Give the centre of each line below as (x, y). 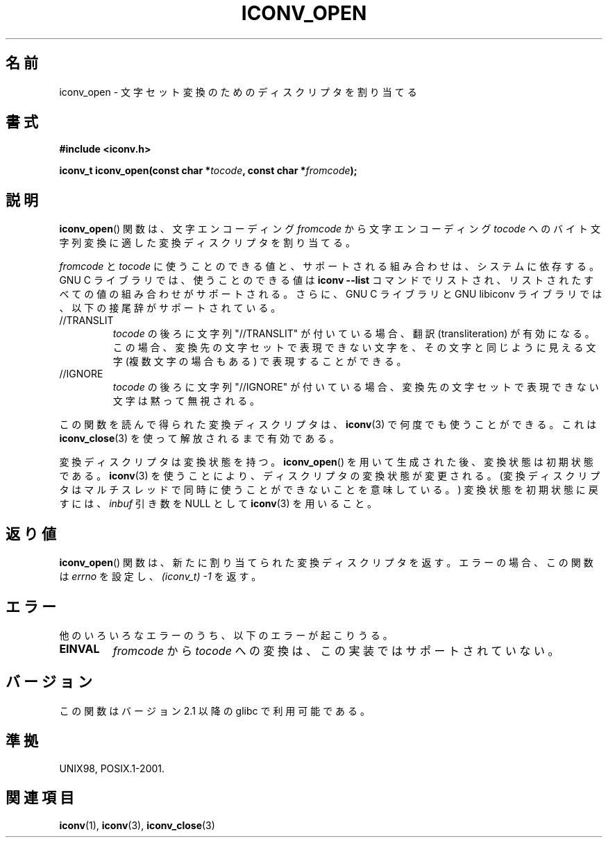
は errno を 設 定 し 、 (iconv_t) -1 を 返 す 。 (160, 577)
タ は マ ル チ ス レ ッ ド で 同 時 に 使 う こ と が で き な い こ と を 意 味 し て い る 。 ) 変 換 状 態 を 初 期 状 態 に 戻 (329, 490)
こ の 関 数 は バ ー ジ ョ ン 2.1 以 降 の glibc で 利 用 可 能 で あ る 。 (214, 710)
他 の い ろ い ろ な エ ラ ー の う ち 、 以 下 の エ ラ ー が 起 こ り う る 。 (226, 635)
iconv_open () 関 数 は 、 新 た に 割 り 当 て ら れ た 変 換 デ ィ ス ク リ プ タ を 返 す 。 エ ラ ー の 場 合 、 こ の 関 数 (326, 563)
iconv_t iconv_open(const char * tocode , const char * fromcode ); (208, 171)
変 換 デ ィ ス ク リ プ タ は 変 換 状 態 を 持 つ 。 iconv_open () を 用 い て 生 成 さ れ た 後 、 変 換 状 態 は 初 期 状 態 (326, 462)
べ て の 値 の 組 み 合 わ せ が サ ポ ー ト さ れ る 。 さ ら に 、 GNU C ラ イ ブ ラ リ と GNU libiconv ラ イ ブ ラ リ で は (331, 294)
